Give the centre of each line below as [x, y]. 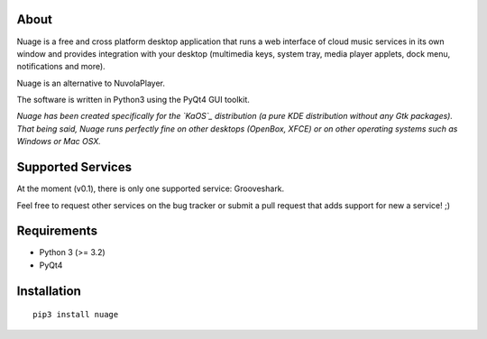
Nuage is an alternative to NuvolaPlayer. [91, 83]
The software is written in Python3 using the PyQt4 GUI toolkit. [133, 100]
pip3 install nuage [76, 315]
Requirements [57, 231]
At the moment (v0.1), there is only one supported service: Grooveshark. [151, 188]
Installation [49, 291]
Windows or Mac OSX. [59, 142]
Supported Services [74, 167]
